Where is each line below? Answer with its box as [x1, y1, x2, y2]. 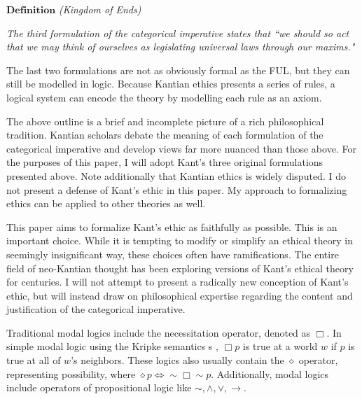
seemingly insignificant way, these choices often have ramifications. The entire [6, 246, 339, 261]
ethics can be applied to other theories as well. [6, 196, 206, 211]
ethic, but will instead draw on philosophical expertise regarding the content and [6, 288, 353, 302]
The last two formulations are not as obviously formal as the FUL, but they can [6, 62, 350, 77]
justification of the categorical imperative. [6, 302, 186, 316]
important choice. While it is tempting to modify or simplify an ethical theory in [6, 233, 353, 248]
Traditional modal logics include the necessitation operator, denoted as [6, 325, 311, 339]
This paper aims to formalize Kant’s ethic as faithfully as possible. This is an [6, 219, 337, 234]
